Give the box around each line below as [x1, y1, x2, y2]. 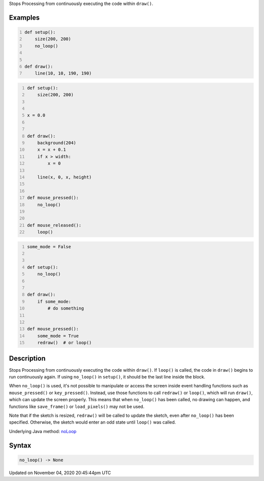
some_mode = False [27, 244, 71, 250]
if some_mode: [37, 299, 71, 304]
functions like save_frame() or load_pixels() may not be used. [9, 404, 145, 409]
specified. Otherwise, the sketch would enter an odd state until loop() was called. [9, 419, 176, 425]
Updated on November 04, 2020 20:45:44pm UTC [9, 470, 111, 476]
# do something [47, 305, 84, 311]
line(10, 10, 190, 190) [35, 71, 92, 76]
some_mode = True [37, 333, 79, 338]
